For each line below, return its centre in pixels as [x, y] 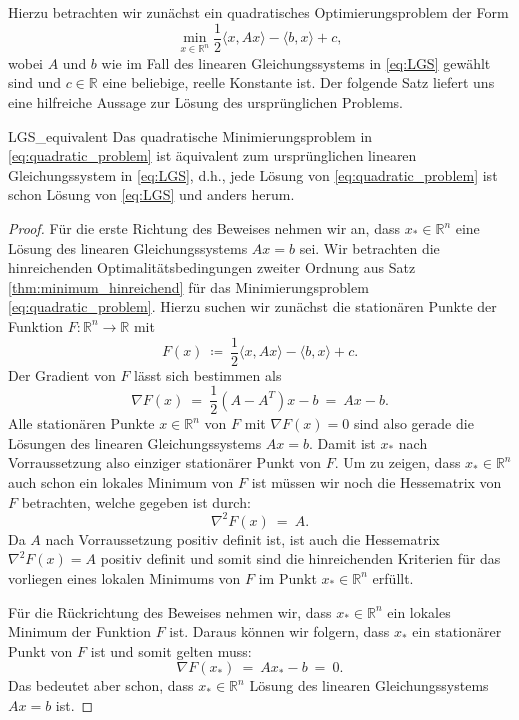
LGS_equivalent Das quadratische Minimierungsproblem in [190, 135]
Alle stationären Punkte [81, 423]
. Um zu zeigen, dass [397, 462]
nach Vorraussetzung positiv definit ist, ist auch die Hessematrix [242, 538]
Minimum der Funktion [79, 631]
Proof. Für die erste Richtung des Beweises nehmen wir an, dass [204, 228]
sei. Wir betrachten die [369, 247]
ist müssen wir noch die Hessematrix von [376, 482]
